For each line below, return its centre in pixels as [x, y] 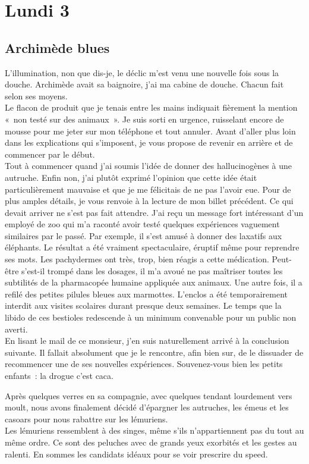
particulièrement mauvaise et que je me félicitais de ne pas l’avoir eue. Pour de [148, 189]
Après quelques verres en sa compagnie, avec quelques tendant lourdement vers [149, 395]
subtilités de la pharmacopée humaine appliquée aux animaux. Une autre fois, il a [154, 282]
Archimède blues [57, 47]
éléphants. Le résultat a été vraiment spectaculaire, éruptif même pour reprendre [152, 247]
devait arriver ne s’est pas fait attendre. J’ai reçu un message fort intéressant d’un [154, 212]
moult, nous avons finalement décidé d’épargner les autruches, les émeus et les [147, 407]
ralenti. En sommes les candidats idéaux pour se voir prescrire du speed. [136, 454]
